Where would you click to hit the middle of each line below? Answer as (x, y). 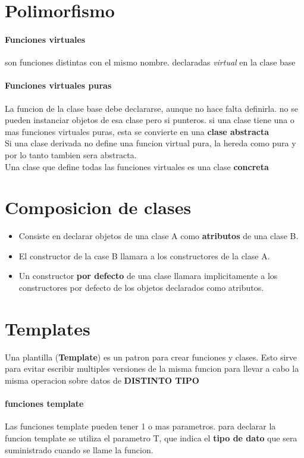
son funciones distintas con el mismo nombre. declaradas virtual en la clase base (150, 62)
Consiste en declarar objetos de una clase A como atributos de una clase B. (159, 236)
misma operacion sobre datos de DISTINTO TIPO (102, 380)
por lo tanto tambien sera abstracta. (71, 154)
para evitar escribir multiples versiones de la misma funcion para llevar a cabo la (152, 368)
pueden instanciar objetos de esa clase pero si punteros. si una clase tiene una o (150, 120)
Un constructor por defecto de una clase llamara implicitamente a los (148, 276)
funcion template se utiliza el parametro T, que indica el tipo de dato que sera (151, 437)
